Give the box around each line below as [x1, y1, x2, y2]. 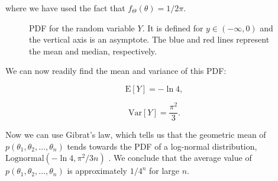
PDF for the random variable [29, 21, 135, 34]
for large [149, 164, 180, 177]
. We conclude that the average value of [108, 151, 252, 164]
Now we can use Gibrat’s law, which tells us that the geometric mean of [5, 128, 266, 141]
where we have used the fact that [5, 2, 125, 14]
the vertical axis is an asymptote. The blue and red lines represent [29, 33, 270, 46]
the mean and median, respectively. [29, 44, 157, 57]
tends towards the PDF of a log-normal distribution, [67, 140, 257, 152]
